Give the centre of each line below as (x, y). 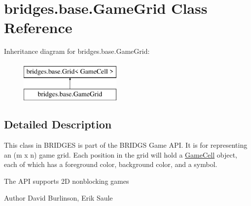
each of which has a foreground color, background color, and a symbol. (111, 164)
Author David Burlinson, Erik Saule (58, 197)
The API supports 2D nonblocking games (67, 181)
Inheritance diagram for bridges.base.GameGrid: (77, 51)
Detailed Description (58, 124)
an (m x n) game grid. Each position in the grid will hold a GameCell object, (121, 154)
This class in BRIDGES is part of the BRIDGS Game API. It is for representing (126, 145)
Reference (38, 27)
